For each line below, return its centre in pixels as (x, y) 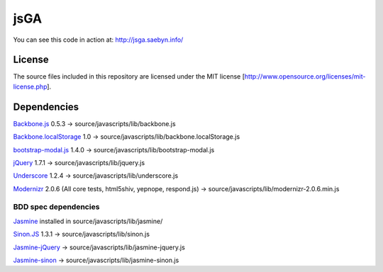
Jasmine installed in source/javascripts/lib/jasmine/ (88, 221)
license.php (30, 86)
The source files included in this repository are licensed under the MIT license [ (129, 76)
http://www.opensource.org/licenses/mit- (305, 76)
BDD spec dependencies (56, 207)
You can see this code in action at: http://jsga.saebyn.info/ (98, 40)
